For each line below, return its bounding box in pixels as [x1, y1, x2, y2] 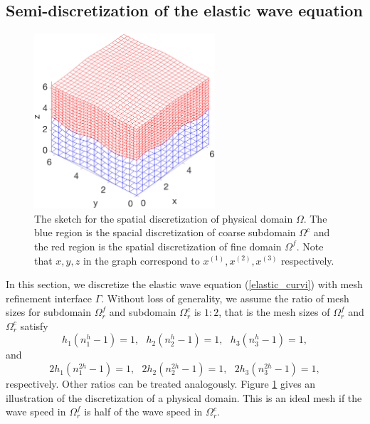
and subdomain [109, 304, 176, 319]
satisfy [20, 318, 48, 333]
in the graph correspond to [83, 253, 200, 267]
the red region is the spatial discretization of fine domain [34, 238, 282, 253]
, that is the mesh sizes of [218, 304, 330, 319]
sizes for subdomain [6, 304, 92, 319]
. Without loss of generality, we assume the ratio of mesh [101, 290, 349, 305]
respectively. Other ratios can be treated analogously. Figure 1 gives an [6, 376, 316, 391]
